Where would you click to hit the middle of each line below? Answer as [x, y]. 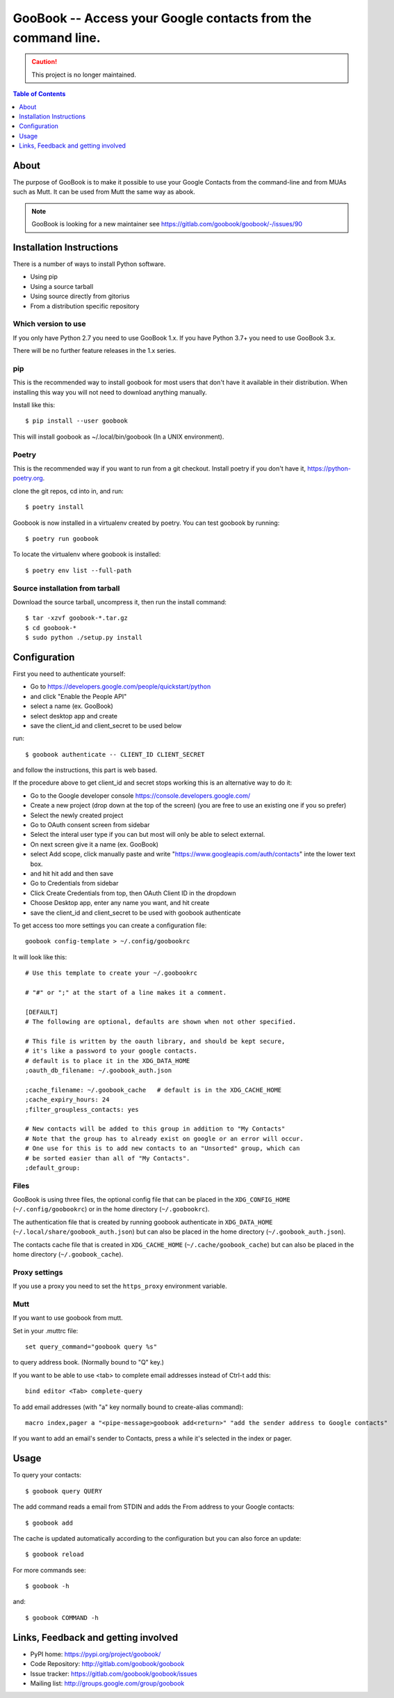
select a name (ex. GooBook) [72, 706]
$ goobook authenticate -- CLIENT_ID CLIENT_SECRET [115, 754]
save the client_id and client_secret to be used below [106, 725]
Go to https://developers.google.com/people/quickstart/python [121, 686]
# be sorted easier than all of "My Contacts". [108, 1158]
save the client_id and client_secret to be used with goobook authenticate [136, 913]
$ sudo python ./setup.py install [84, 638]
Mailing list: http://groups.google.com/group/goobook [107, 1683]
